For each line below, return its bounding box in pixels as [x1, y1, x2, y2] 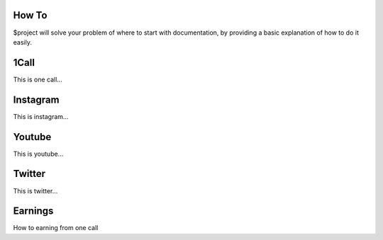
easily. [13, 38, 32, 46]
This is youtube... [13, 149, 64, 158]
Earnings [13, 205, 54, 217]
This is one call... [13, 75, 63, 84]
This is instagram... [13, 112, 69, 120]
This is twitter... [13, 186, 58, 195]
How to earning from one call [13, 224, 99, 232]
